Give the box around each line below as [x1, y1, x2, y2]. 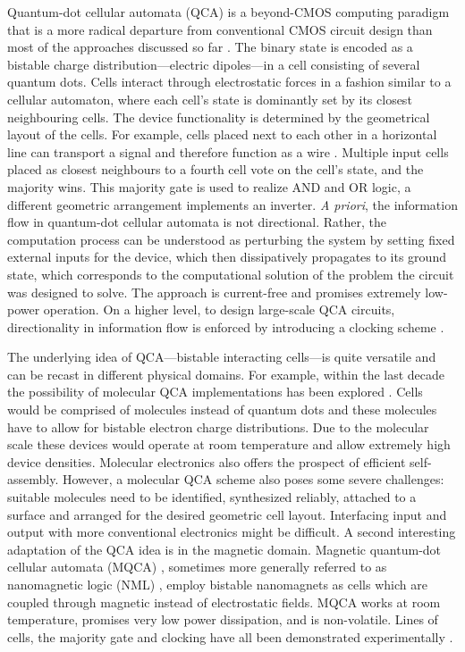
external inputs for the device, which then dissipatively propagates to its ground [7, 247, 446, 266]
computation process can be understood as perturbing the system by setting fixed [7, 230, 455, 248]
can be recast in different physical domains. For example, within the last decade [7, 364, 445, 383]
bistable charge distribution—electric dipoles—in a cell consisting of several [7, 54, 420, 73]
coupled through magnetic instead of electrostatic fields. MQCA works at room [7, 592, 441, 611]
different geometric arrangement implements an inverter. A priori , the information [7, 195, 458, 213]
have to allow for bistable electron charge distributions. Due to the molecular [7, 417, 429, 436]
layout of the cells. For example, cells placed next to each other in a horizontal [7, 125, 437, 144]
